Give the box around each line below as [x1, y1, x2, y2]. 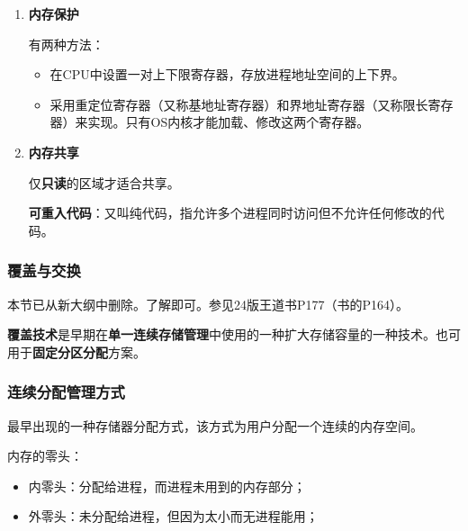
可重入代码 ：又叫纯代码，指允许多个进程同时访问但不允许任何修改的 [28, 203, 432, 222]
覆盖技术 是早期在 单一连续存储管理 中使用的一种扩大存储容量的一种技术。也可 [7, 325, 461, 344]
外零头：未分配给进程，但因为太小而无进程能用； [28, 507, 319, 526]
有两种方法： [28, 34, 104, 53]
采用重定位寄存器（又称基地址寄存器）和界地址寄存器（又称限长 [49, 94, 428, 113]
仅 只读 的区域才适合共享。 [28, 173, 180, 192]
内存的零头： [7, 446, 83, 465]
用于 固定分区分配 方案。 [7, 342, 146, 361]
